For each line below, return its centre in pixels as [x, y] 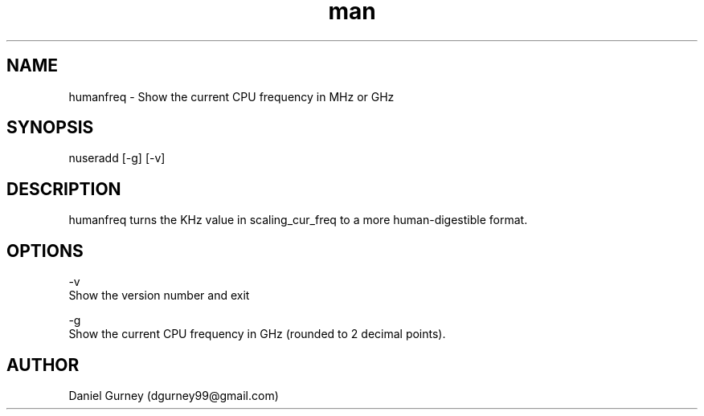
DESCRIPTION [64, 189]
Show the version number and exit [159, 296]
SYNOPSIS [50, 128]
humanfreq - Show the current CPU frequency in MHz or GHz [231, 96]
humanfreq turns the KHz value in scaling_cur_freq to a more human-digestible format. [298, 220]
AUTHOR [43, 365]
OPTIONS [45, 251]
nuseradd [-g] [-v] [117, 158]
